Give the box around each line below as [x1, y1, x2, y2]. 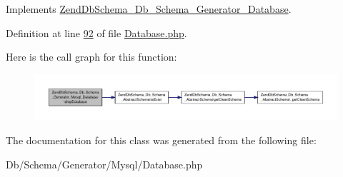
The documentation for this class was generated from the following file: [6, 133, 317, 148]
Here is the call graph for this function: [6, 49, 177, 64]
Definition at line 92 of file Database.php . [6, 25, 187, 40]
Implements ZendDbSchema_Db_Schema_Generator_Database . [6, 1, 292, 16]
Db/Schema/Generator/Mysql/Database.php [6, 156, 203, 171]
